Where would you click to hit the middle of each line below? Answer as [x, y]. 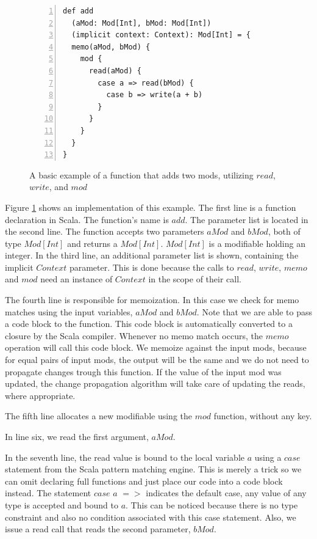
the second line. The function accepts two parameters [105, 231]
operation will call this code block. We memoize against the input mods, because [156, 347]
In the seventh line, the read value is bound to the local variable [125, 457]
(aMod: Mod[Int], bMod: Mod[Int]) [141, 23]
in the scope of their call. [195, 279]
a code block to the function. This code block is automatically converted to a [149, 324]
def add [78, 11]
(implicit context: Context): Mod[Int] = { [161, 35]
